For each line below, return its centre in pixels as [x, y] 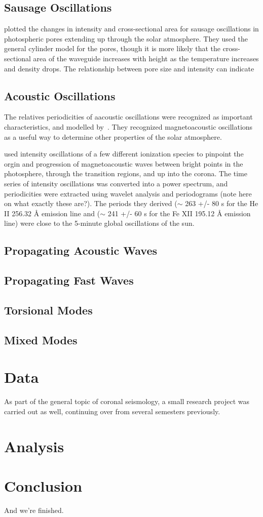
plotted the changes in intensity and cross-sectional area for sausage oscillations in [131, 29]
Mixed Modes [41, 340]
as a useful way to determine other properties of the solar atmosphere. [113, 136]
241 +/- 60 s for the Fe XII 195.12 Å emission [179, 213]
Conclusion [43, 485]
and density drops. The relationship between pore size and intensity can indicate [129, 68]
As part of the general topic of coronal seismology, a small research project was [127, 401]
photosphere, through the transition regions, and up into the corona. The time [126, 173]
